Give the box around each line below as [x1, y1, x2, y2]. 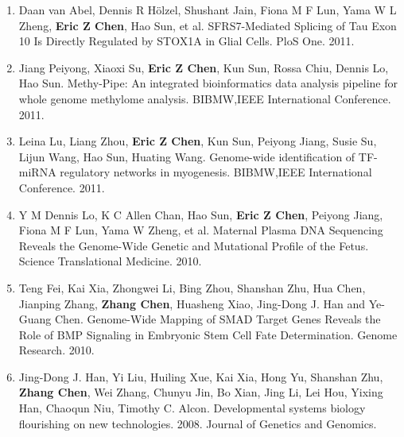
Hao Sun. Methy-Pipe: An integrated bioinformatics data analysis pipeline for [18, 75, 398, 91]
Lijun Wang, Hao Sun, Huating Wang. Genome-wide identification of [18, 148, 355, 164]
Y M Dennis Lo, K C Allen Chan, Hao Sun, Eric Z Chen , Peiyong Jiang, [18, 206, 383, 222]
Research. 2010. [18, 342, 95, 358]
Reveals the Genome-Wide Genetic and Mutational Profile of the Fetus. [18, 237, 369, 253]
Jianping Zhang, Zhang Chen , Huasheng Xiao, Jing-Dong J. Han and [18, 295, 366, 311]
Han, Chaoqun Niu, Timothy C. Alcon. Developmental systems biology [18, 400, 366, 416]
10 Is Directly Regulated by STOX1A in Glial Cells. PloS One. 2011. [18, 33, 355, 49]
